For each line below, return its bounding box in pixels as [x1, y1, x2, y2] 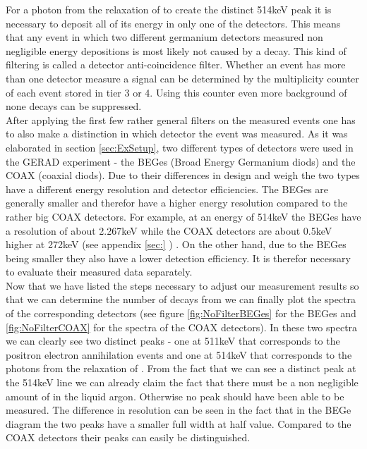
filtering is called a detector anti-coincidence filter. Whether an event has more [6, 57, 346, 72]
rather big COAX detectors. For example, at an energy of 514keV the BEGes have [6, 209, 361, 223]
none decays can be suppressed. [6, 99, 142, 113]
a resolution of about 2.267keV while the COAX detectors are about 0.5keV [6, 223, 332, 238]
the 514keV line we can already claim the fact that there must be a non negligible [6, 375, 359, 390]
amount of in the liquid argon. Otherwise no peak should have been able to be [6, 388, 344, 403]
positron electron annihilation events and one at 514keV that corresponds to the [6, 347, 352, 362]
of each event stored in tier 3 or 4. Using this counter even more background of [6, 85, 347, 99]
